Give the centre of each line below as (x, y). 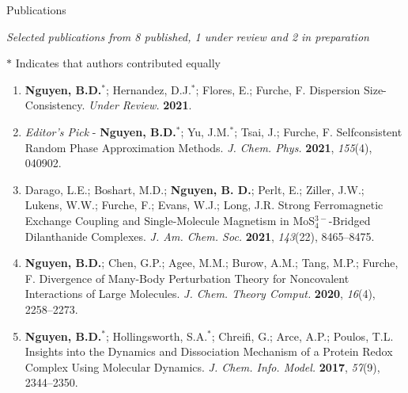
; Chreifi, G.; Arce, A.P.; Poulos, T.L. (302, 336)
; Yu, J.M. (205, 131)
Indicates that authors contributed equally (118, 63)
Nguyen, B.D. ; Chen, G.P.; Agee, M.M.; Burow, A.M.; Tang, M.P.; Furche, (212, 263)
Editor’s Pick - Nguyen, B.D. (100, 131)
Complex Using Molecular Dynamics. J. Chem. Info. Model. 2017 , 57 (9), (202, 366)
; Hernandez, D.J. (149, 89)
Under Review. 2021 (139, 105)
